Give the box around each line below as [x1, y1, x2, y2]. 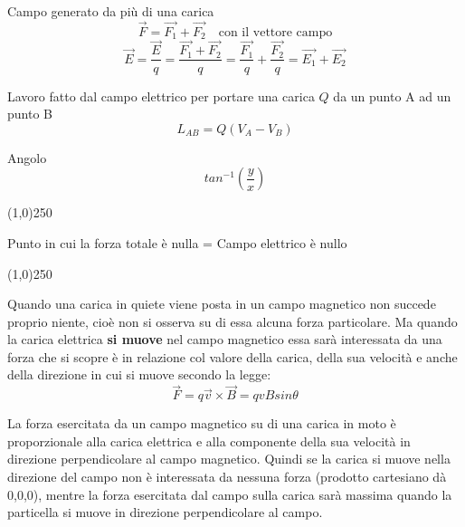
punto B [7, 104, 52, 123]
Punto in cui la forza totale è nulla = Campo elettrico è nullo [7, 233, 347, 252]
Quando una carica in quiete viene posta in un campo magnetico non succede [7, 294, 436, 313]
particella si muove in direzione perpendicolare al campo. [7, 503, 323, 522]
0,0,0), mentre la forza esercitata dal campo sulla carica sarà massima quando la [7, 484, 452, 503]
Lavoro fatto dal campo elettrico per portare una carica [7, 86, 315, 105]
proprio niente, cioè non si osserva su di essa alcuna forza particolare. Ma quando [7, 311, 458, 331]
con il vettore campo [218, 25, 333, 39]
